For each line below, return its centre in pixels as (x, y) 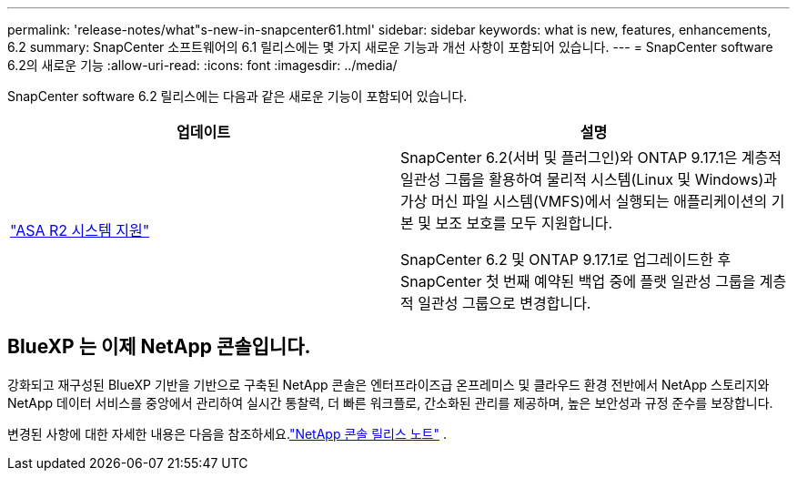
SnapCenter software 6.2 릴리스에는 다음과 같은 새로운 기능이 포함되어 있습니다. (237, 96)
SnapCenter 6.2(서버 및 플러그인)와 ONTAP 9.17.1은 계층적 (591, 158)
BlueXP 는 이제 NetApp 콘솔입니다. (159, 347)
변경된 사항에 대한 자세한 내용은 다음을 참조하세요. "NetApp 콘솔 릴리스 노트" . (227, 433)
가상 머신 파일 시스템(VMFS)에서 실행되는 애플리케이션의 (584, 201)
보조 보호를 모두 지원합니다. (524, 223)
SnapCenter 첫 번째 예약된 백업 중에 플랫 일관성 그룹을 (578, 281)
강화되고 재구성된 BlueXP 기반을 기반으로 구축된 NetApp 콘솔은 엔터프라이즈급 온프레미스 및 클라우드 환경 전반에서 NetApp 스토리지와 (388, 384)
